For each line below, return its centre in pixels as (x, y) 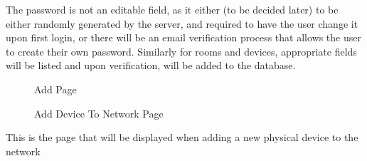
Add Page (55, 89)
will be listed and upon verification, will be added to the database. (151, 65)
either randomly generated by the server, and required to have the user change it (182, 23)
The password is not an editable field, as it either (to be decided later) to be (172, 9)
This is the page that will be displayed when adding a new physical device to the (182, 137)
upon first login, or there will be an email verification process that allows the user (183, 37)
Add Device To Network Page (99, 113)
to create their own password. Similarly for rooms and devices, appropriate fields (181, 51)
